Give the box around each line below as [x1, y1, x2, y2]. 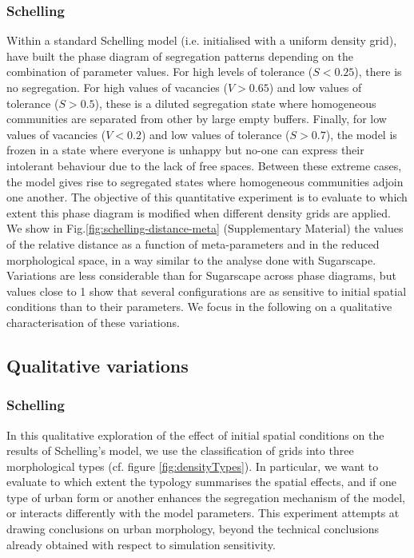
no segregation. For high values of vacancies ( [6, 79, 228, 95]
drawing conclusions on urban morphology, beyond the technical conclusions [6, 520, 379, 537]
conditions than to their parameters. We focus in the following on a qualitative [6, 298, 392, 315]
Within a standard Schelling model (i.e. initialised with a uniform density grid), [6, 32, 397, 49]
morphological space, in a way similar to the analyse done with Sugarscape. [6, 251, 376, 268]
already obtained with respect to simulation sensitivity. [6, 536, 276, 552]
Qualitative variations [6, 353, 189, 377]
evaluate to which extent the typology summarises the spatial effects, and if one [6, 473, 397, 490]
